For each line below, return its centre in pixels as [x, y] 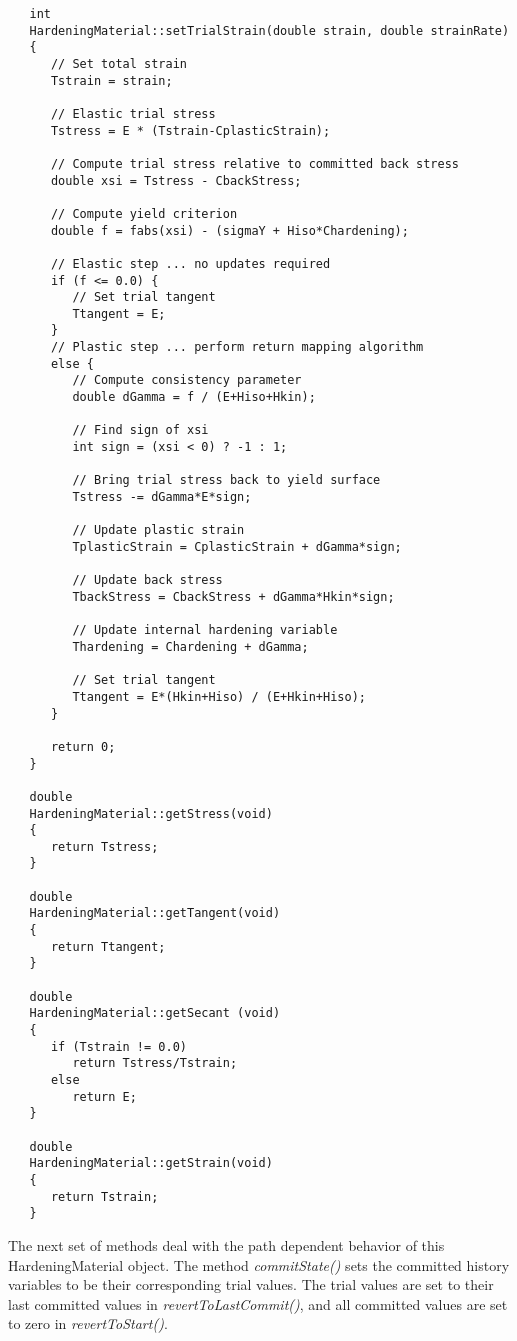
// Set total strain [118, 63]
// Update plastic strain [158, 530]
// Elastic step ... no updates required [190, 263]
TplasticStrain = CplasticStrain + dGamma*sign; [237, 547]
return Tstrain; [104, 1196]
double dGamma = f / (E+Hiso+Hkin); [194, 397]
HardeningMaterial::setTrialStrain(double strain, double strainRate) [269, 30]
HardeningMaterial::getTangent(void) [155, 913]
